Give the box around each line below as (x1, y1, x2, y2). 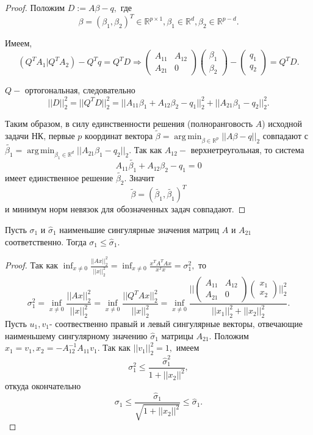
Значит (129, 171, 154, 184)
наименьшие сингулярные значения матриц (59, 223, 220, 235)
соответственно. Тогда (5, 235, 87, 248)
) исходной (262, 117, 303, 130)
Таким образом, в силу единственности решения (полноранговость (5, 117, 253, 130)
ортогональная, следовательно (24, 84, 135, 96)
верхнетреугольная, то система (190, 143, 304, 156)
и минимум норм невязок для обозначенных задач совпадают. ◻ (5, 203, 246, 215)
